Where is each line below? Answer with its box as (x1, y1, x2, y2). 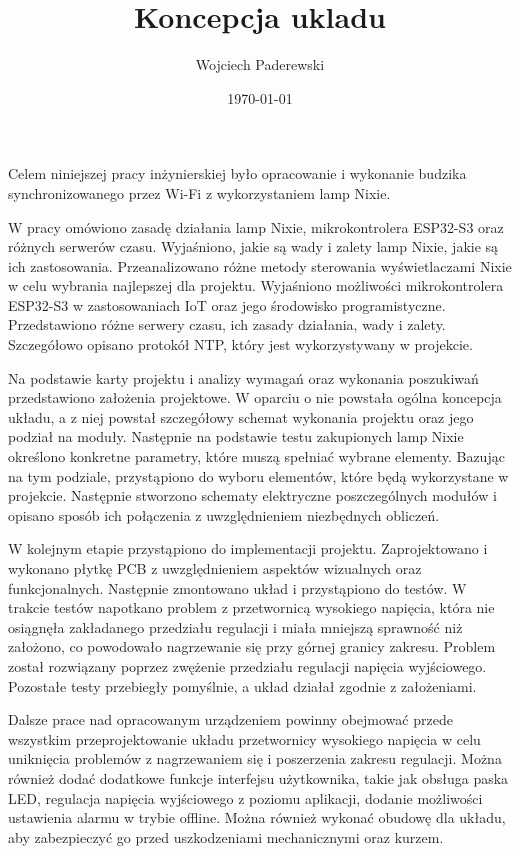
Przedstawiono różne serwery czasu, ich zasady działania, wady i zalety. (8, 314, 446, 335)
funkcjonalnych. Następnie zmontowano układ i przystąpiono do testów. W (8, 577, 467, 598)
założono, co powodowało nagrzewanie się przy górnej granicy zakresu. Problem (8, 636, 496, 657)
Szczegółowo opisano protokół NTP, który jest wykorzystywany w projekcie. (8, 334, 473, 355)
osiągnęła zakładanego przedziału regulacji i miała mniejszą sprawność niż (8, 616, 463, 637)
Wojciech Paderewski (195, 54, 325, 75)
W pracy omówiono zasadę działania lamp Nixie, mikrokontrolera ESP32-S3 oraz (8, 216, 504, 237)
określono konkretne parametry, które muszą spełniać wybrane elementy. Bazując (8, 446, 505, 467)
